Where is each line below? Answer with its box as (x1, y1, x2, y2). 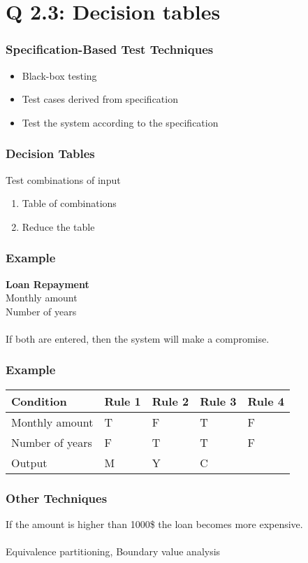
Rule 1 (104, 392, 141, 409)
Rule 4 (247, 392, 284, 409)
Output (11, 454, 47, 471)
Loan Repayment (6, 276, 89, 291)
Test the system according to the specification (22, 115, 219, 129)
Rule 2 (152, 392, 189, 409)
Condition (11, 392, 67, 409)
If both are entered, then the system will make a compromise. (6, 331, 270, 345)
